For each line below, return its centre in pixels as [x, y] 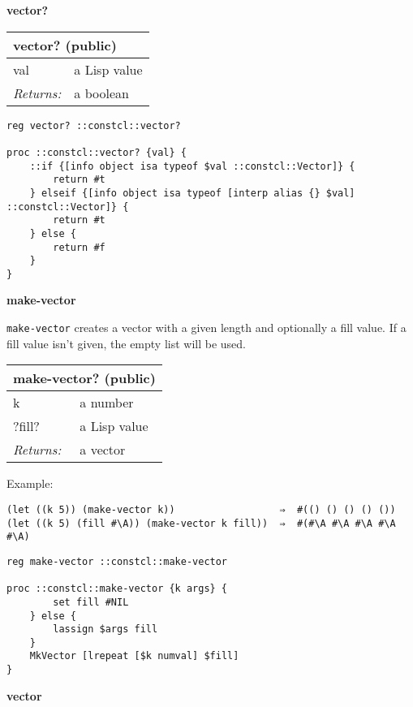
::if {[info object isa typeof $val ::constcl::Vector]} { [192, 166]
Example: [30, 483]
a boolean [101, 93]
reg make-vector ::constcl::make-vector [117, 561]
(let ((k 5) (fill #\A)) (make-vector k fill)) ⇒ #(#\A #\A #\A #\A [201, 523]
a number [107, 403]
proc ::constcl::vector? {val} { [97, 152]
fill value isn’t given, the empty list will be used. [127, 343]
